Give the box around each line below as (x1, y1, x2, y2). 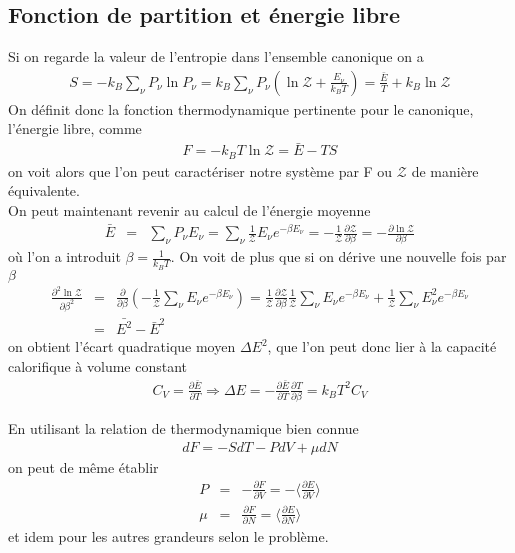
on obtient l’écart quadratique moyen (8, 336, 236, 357)
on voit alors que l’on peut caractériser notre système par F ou (8, 160, 393, 181)
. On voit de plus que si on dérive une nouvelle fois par (170, 246, 507, 267)
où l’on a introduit (8, 246, 121, 267)
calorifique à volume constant (8, 355, 188, 376)
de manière (411, 160, 479, 181)
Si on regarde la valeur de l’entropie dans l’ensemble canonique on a (8, 46, 424, 67)
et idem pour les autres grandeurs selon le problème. (8, 525, 329, 546)
